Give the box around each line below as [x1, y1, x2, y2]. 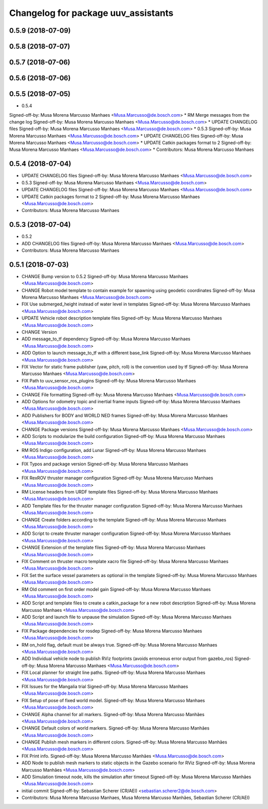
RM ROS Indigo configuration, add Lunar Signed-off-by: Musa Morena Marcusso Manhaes [21, 447, 206, 453]
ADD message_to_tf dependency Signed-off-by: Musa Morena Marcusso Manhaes [21, 336, 191, 342]
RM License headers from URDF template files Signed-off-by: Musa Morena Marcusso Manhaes [21, 489, 218, 495]
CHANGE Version [21, 329, 57, 335]
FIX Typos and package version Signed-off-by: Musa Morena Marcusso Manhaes [21, 461, 189, 467]
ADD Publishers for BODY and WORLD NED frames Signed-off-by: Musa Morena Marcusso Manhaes [21, 412, 228, 418]
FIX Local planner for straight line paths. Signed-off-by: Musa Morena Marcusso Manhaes [21, 669, 205, 675]
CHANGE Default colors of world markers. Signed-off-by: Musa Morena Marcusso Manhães [21, 725, 209, 731]
